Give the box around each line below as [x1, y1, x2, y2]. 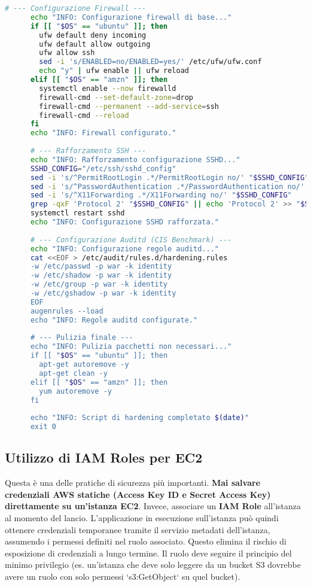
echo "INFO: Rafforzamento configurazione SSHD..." [30, 155, 240, 164]
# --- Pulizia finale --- [30, 333, 133, 342]
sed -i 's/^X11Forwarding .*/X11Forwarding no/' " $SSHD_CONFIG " [30, 191, 292, 200]
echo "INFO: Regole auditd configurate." [30, 315, 198, 324]
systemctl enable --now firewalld [39, 84, 176, 93]
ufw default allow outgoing [39, 39, 151, 48]
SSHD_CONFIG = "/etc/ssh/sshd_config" [30, 164, 176, 173]
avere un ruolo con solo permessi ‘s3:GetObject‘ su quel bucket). [5, 570, 240, 582]
